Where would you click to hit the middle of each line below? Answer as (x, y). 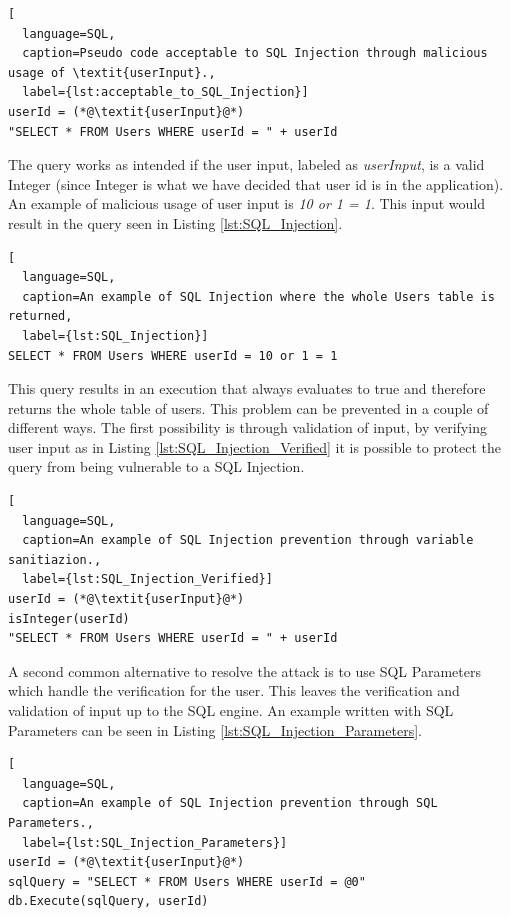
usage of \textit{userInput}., (112, 72)
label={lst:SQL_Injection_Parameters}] (155, 842)
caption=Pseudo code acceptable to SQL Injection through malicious (255, 53)
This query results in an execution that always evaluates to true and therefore (247, 388)
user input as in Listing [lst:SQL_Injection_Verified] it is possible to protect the (255, 446)
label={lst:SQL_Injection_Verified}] (147, 579)
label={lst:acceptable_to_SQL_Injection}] (165, 92)
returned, (40, 316)
